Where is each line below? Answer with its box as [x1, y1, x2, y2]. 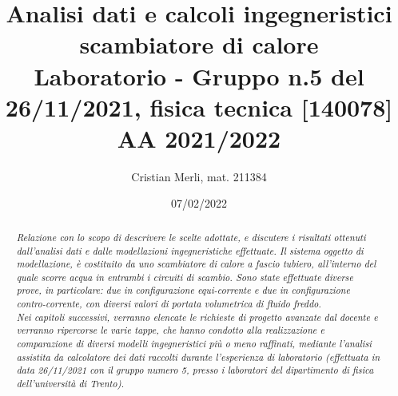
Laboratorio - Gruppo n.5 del [34, 59, 364, 92]
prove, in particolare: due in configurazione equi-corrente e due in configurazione [16, 283, 350, 297]
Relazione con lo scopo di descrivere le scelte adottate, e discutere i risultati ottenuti [16, 230, 366, 244]
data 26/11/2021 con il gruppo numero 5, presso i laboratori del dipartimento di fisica [16, 363, 374, 377]
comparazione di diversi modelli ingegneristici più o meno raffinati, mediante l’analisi [16, 337, 372, 350]
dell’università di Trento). [16, 377, 125, 390]
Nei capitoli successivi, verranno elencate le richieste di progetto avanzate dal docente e [16, 310, 378, 323]
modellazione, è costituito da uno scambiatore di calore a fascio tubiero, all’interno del [16, 257, 376, 271]
